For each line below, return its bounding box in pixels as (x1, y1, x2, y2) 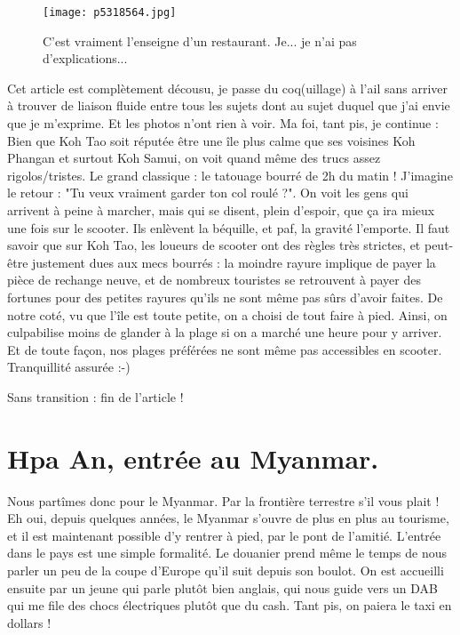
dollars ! (7, 613, 52, 631)
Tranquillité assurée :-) (7, 358, 131, 376)
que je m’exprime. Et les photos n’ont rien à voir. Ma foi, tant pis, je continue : (7, 114, 439, 133)
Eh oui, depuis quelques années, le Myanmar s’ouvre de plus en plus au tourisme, (7, 509, 449, 527)
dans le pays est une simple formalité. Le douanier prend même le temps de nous (7, 543, 447, 562)
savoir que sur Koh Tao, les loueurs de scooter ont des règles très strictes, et (7, 236, 421, 254)
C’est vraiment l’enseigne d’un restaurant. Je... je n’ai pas (43, 31, 357, 50)
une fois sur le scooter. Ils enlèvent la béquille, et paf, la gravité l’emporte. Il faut (7, 218, 450, 237)
